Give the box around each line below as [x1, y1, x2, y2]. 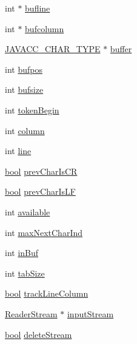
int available [5, 205, 50, 218]
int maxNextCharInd [5, 226, 83, 238]
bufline [25, 2, 50, 14]
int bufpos [5, 62, 42, 75]
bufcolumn [25, 22, 64, 35]
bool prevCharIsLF [5, 185, 76, 198]
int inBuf [5, 246, 39, 259]
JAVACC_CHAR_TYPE [5, 42, 101, 55]
